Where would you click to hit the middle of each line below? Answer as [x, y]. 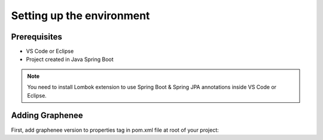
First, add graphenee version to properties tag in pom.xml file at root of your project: [115, 130]
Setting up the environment [80, 16]
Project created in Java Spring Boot [70, 59]
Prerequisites [36, 37]
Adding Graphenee [47, 116]
